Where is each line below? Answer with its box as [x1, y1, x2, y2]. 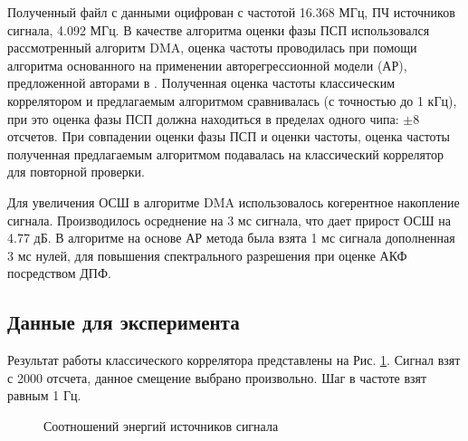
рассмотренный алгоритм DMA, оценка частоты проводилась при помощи [7, 38, 417, 57]
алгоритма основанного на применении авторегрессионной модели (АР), [7, 55, 407, 74]
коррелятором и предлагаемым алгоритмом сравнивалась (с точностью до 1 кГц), [7, 91, 457, 110]
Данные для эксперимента [7, 308, 240, 336]
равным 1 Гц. [7, 386, 81, 405]
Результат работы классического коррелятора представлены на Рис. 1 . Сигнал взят [7, 350, 461, 369]
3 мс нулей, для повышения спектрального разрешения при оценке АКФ [7, 245, 407, 264]
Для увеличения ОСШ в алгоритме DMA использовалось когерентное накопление [7, 192, 460, 211]
